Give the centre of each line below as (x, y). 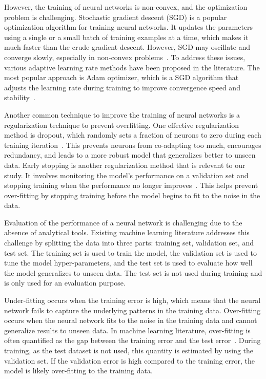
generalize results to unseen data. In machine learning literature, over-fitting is (127, 330)
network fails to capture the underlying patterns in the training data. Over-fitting (132, 310)
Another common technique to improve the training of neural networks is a (122, 114)
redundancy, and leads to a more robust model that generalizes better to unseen (130, 155)
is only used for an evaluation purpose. (65, 283)
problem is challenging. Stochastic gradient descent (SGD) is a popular (116, 17)
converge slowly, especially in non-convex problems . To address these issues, (125, 57)
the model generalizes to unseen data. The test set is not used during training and (133, 272)
